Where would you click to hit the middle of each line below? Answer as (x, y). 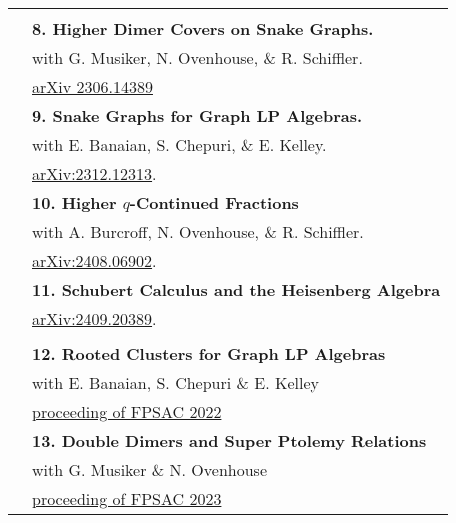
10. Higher (74, 202)
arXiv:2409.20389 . (94, 318)
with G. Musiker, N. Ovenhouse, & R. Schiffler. (197, 57)
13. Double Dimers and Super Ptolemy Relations (229, 440)
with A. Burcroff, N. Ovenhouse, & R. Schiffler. (198, 231)
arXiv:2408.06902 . (94, 260)
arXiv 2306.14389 (92, 86)
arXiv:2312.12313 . (94, 173)
